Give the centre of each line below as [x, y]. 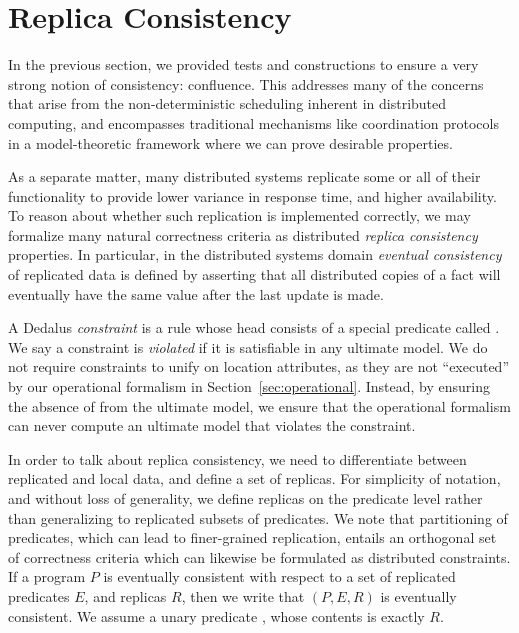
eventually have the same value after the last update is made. [196, 293]
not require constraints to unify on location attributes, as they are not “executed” [259, 366]
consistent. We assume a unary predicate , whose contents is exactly [216, 615]
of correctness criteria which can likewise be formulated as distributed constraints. [259, 556]
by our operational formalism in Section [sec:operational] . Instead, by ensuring [249, 386]
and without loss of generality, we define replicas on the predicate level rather [245, 498]
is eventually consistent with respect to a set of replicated [279, 576]
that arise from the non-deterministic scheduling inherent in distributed [227, 103]
